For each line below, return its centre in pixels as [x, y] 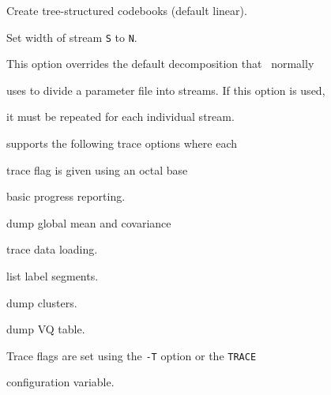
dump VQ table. [46, 329]
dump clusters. [42, 302]
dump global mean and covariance [89, 222]
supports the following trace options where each [122, 143]
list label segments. [53, 276]
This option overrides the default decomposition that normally [160, 64]
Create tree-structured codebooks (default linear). [127, 10]
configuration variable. [60, 382]
